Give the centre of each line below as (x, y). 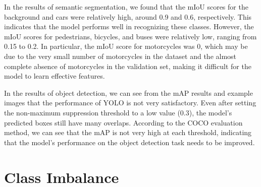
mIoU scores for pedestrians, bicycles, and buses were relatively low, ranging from (130, 36)
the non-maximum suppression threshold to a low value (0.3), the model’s (118, 112)
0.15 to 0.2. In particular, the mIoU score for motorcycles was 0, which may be (126, 46)
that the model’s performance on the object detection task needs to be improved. (129, 142)
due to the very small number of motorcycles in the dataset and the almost (120, 56)
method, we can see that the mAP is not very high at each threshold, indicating (128, 132)
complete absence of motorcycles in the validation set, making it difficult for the (128, 66)
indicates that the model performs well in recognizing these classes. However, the (129, 26)
